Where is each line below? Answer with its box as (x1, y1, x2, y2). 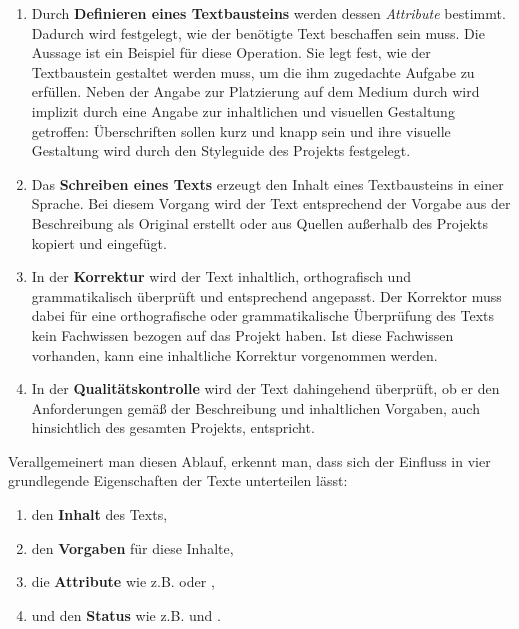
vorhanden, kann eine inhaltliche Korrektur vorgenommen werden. (31, 344, 438, 365)
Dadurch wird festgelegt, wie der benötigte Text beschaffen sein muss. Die (31, 22, 485, 43)
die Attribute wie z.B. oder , (31, 571, 215, 592)
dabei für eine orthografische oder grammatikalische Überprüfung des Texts (31, 305, 495, 326)
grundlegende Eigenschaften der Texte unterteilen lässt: (8, 470, 348, 491)
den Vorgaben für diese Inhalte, (31, 537, 234, 558)
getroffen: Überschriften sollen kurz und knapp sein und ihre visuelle (31, 120, 451, 141)
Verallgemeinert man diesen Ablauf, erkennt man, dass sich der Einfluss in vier (8, 450, 491, 471)
